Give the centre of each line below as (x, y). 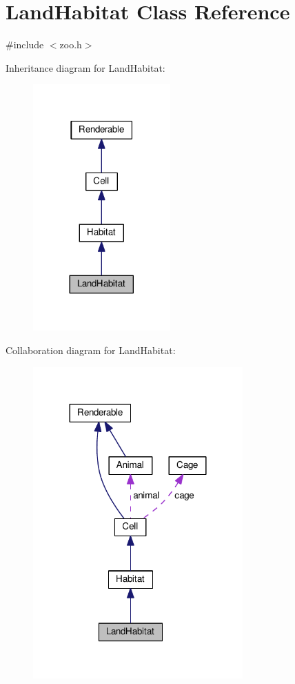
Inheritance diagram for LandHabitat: (85, 67)
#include (25, 45)
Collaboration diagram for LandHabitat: (91, 350)
